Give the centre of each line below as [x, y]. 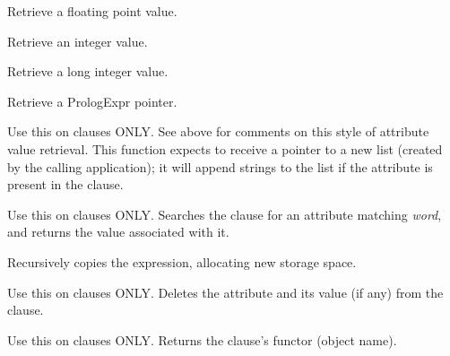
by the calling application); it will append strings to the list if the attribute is [220, 166]
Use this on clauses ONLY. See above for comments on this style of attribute [218, 131]
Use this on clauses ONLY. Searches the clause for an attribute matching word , [225, 214]
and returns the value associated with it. [118, 232]
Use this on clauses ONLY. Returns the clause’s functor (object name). [202, 339]
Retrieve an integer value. [78, 41]
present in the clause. [65, 184]
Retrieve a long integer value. [88, 71]
